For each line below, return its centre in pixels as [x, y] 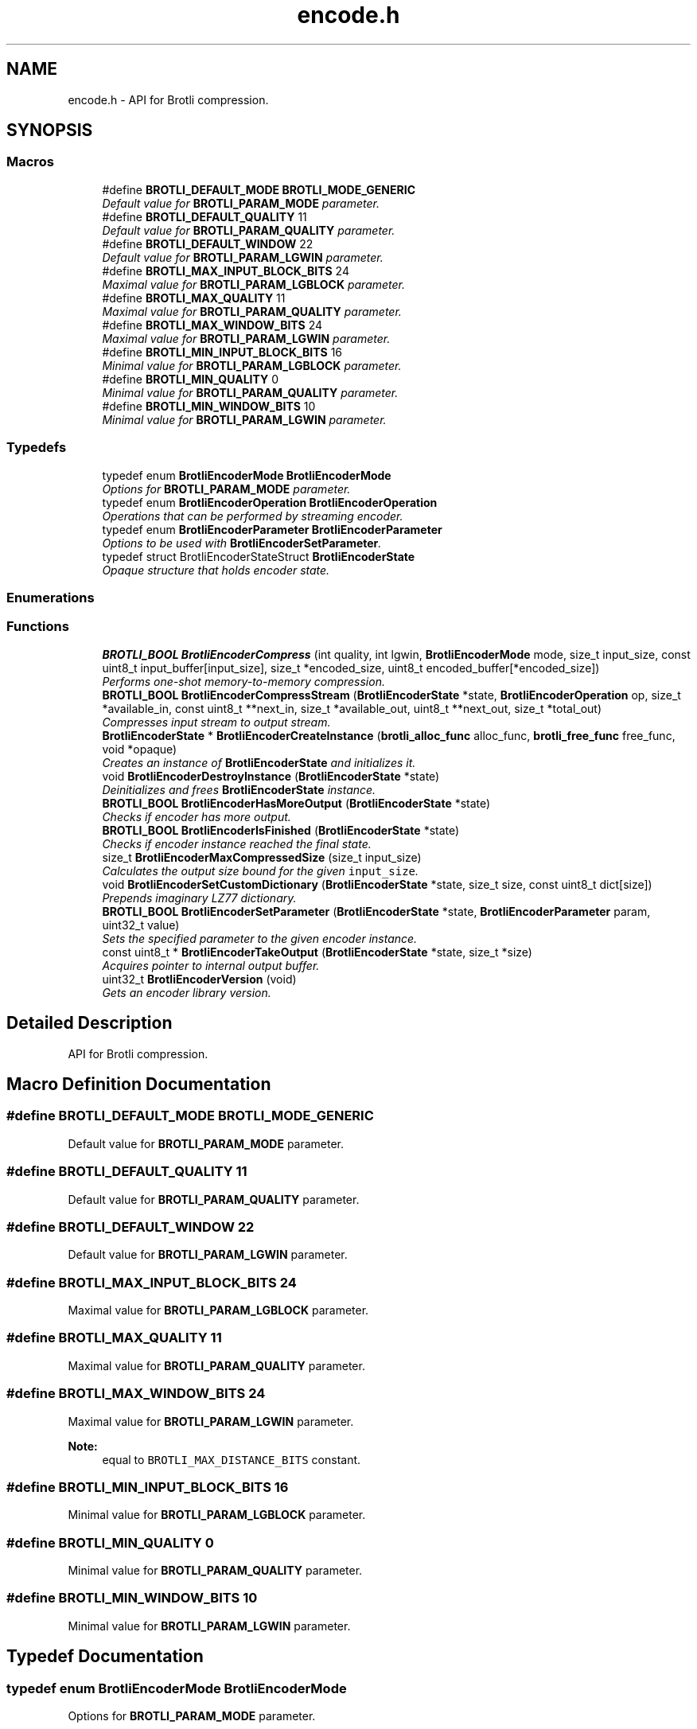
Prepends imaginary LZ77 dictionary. [199, 898]
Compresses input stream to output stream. [216, 722]
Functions [38, 627]
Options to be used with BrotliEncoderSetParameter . [242, 543]
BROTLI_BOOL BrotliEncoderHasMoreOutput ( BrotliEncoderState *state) [296, 803]
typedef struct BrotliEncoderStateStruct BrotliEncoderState [259, 556]
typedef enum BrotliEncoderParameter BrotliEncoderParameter [272, 529]
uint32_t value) [141, 925]
